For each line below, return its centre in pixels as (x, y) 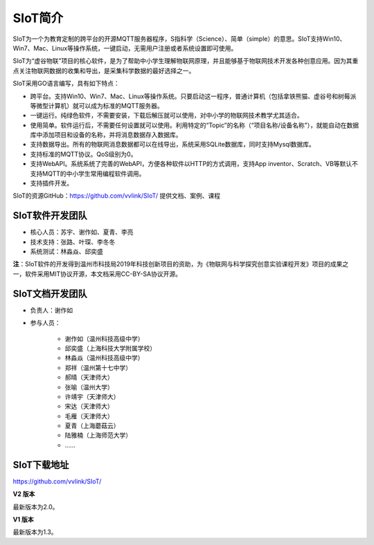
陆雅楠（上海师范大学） (98, 435)
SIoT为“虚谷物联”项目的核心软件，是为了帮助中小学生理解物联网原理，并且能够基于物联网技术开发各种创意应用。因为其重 (186, 61)
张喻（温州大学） (89, 387)
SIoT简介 (38, 18)
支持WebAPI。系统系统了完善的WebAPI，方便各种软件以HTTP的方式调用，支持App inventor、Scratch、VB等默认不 (194, 164)
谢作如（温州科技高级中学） (104, 338)
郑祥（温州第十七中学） (98, 367)
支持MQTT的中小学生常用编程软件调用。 (88, 174)
